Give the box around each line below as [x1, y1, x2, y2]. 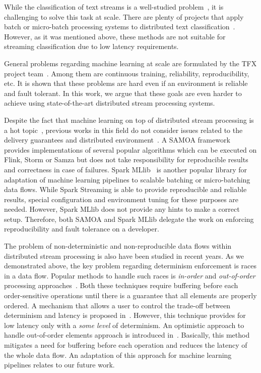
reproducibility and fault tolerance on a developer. [4, 223, 159, 234]
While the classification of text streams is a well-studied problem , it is [4, 2, 224, 12]
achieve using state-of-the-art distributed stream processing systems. [4, 98, 215, 108]
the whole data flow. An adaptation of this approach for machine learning [4, 349, 232, 360]
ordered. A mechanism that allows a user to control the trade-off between [4, 300, 231, 310]
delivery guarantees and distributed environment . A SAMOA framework [4, 134, 230, 145]
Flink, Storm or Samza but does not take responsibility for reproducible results [4, 154, 248, 165]
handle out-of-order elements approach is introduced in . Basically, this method [4, 330, 250, 340]
